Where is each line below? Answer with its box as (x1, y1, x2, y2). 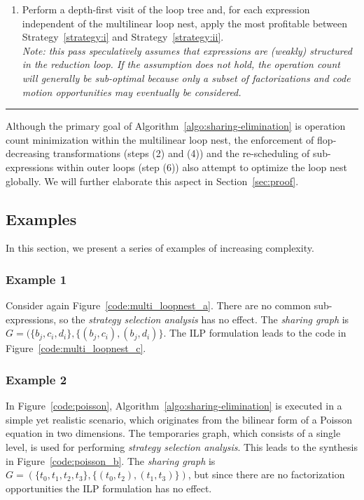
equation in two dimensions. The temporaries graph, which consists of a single (6, 426, 341, 440)
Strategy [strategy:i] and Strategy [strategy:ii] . (22, 29, 224, 44)
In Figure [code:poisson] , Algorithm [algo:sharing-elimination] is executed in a (6, 398, 342, 413)
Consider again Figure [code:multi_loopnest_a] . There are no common (6, 298, 311, 313)
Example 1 (6, 270, 67, 288)
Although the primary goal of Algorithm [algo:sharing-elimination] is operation (6, 119, 346, 133)
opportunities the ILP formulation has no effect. (6, 480, 212, 495)
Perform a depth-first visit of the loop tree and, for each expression (22, 2, 310, 16)
